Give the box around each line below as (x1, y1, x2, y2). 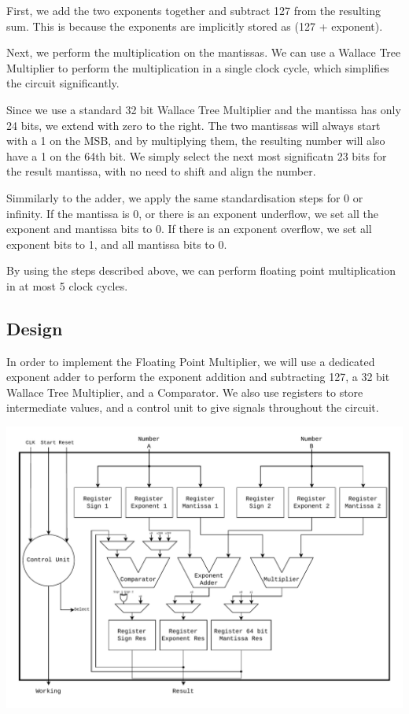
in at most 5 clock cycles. (6, 277, 128, 294)
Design (6, 316, 63, 340)
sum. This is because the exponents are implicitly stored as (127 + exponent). (6, 17, 383, 34)
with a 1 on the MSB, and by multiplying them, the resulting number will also (6, 132, 385, 149)
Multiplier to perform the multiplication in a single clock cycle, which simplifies (6, 59, 389, 76)
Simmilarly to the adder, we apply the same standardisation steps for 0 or (6, 189, 363, 205)
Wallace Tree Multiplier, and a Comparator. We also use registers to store (6, 383, 363, 400)
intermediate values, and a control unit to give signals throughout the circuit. (6, 399, 379, 416)
